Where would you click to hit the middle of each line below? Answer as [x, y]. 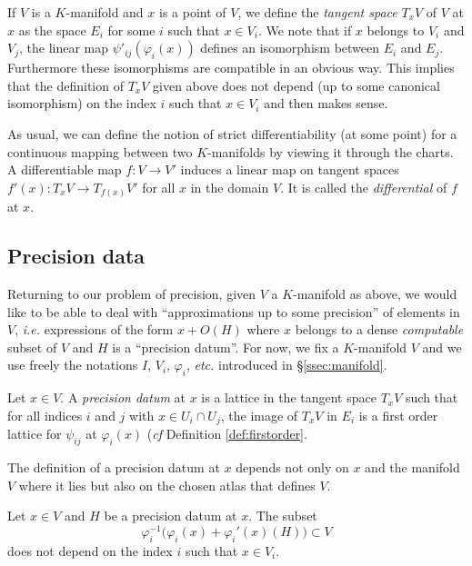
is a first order [398, 415]
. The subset [283, 516]
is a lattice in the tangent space [289, 397]
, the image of [259, 415]
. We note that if [305, 30]
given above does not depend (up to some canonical [296, 85]
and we [442, 347]
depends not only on [292, 467]
